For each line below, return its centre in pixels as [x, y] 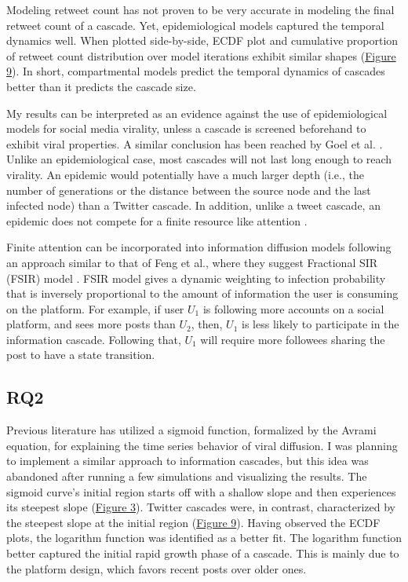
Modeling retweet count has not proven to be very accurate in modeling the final [200, 9]
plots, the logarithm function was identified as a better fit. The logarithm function [204, 538]
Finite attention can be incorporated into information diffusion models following [199, 247]
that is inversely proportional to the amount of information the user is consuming [202, 293]
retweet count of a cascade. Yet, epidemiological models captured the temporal [195, 25]
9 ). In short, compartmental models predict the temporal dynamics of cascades [196, 71]
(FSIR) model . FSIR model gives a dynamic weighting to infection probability [196, 278]
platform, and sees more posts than [91, 324]
